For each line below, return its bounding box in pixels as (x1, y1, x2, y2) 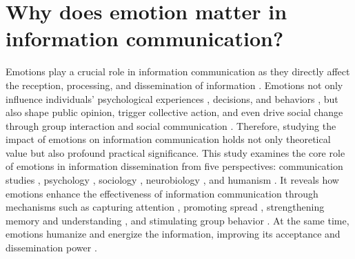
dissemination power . (6, 240, 97, 255)
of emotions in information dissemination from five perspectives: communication (6, 159, 343, 173)
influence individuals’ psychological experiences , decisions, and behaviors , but (6, 91, 338, 106)
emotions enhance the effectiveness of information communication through (6, 186, 318, 200)
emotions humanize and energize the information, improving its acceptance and (6, 227, 341, 241)
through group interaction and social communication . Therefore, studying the (6, 118, 336, 133)
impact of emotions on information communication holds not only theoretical (6, 132, 331, 146)
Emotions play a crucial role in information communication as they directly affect (6, 64, 350, 79)
